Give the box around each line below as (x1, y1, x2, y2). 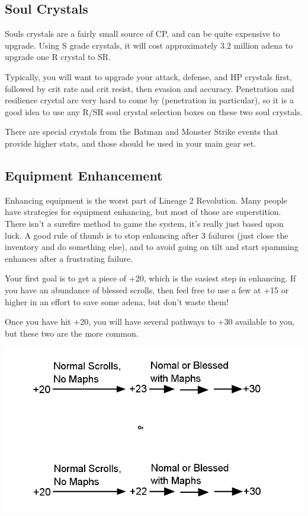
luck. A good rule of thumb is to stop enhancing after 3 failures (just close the (5, 229, 288, 241)
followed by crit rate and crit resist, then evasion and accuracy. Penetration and (5, 82, 294, 94)
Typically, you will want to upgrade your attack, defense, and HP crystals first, (5, 70, 292, 83)
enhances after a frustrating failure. (5, 252, 133, 264)
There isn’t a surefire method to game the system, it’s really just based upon (5, 217, 284, 229)
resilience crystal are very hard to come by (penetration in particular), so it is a (5, 94, 294, 106)
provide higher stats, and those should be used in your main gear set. (5, 137, 256, 149)
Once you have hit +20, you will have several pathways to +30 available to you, (5, 315, 295, 328)
